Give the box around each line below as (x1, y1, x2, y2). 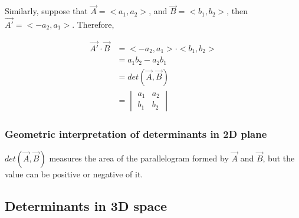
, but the (262, 152, 295, 164)
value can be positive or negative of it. (5, 168, 143, 180)
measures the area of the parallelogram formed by (49, 152, 229, 164)
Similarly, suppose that (5, 5, 88, 17)
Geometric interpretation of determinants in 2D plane (5, 126, 267, 141)
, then (226, 5, 248, 17)
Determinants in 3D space (5, 197, 167, 215)
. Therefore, (72, 18, 114, 31)
